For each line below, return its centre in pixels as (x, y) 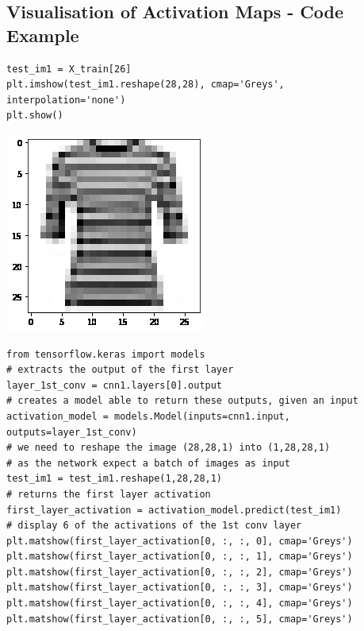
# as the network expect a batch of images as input (148, 463)
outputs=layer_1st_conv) (72, 432)
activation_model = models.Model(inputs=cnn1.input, (148, 416)
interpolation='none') (66, 100)
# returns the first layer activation (109, 494)
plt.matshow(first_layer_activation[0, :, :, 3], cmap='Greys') (180, 588)
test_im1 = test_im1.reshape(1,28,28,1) (115, 479)
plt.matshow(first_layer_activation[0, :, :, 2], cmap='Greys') (180, 572)
